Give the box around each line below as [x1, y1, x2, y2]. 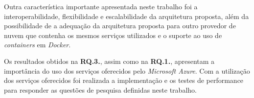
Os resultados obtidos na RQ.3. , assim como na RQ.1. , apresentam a [4, 56, 215, 66]
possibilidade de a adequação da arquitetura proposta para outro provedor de [4, 20, 236, 31]
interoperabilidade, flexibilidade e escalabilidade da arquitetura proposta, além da [4, 11, 249, 21]
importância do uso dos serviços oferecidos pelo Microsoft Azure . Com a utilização [4, 65, 250, 76]
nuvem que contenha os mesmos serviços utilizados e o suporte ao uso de [4, 30, 222, 40]
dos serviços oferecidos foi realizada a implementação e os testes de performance [4, 75, 244, 85]
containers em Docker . [4, 39, 71, 50]
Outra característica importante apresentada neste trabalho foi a [4, 1, 198, 11]
